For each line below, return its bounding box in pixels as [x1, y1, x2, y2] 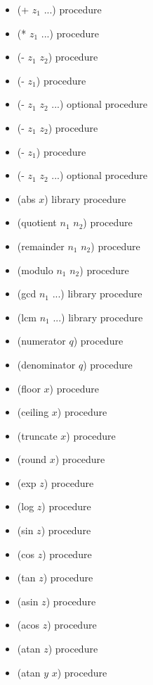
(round [17, 452, 47, 467]
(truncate [17, 428, 58, 443]
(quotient [17, 215, 57, 230]
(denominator [17, 357, 76, 371]
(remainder [17, 238, 65, 253]
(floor [17, 381, 41, 395]
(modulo [17, 262, 53, 277]
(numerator [17, 333, 66, 348]
